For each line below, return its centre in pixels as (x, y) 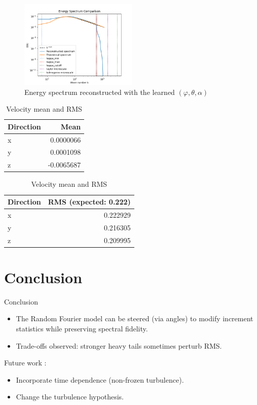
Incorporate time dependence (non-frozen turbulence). (100, 379)
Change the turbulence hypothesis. (70, 397)
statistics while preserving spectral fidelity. (82, 328)
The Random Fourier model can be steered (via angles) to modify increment (135, 318)
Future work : (25, 363)
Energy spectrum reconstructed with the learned (100, 92)
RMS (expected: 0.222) (89, 201)
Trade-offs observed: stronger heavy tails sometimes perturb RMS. (119, 345)
